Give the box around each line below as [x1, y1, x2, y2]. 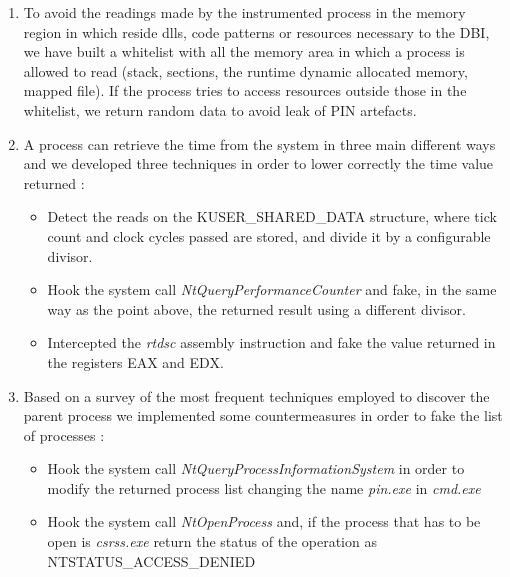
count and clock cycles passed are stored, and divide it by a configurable [47, 225, 491, 246]
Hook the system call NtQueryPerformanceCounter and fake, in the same [47, 279, 497, 300]
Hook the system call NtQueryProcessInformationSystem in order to [47, 458, 465, 479]
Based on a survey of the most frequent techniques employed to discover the [23, 385, 490, 406]
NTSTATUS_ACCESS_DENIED [47, 550, 256, 571]
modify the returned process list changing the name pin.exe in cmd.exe [47, 477, 481, 498]
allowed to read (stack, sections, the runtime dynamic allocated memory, [23, 60, 468, 81]
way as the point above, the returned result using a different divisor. [47, 298, 466, 319]
